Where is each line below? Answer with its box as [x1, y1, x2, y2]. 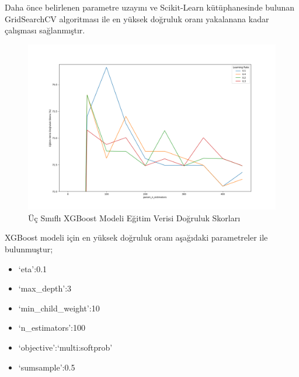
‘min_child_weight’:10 [18, 301, 100, 314]
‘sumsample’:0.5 [18, 361, 75, 373]
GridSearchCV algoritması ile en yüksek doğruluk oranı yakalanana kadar [5, 12, 269, 25]
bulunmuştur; [5, 242, 53, 255]
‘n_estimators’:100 [18, 321, 85, 334]
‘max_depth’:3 [18, 282, 72, 294]
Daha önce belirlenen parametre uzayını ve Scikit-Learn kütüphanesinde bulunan [5, 1, 295, 13]
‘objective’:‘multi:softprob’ [18, 341, 113, 353]
